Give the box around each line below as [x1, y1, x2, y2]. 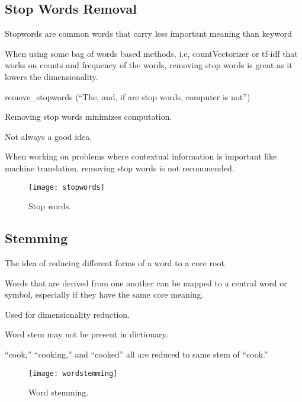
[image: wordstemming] [28, 369, 118, 378]
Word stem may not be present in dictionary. [5, 328, 168, 340]
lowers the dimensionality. [5, 70, 98, 82]
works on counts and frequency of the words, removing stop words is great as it [5, 59, 293, 71]
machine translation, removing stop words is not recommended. [5, 161, 234, 174]
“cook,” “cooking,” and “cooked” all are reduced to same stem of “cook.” [5, 347, 268, 360]
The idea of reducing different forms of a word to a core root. [5, 257, 227, 269]
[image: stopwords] [28, 183, 105, 192]
